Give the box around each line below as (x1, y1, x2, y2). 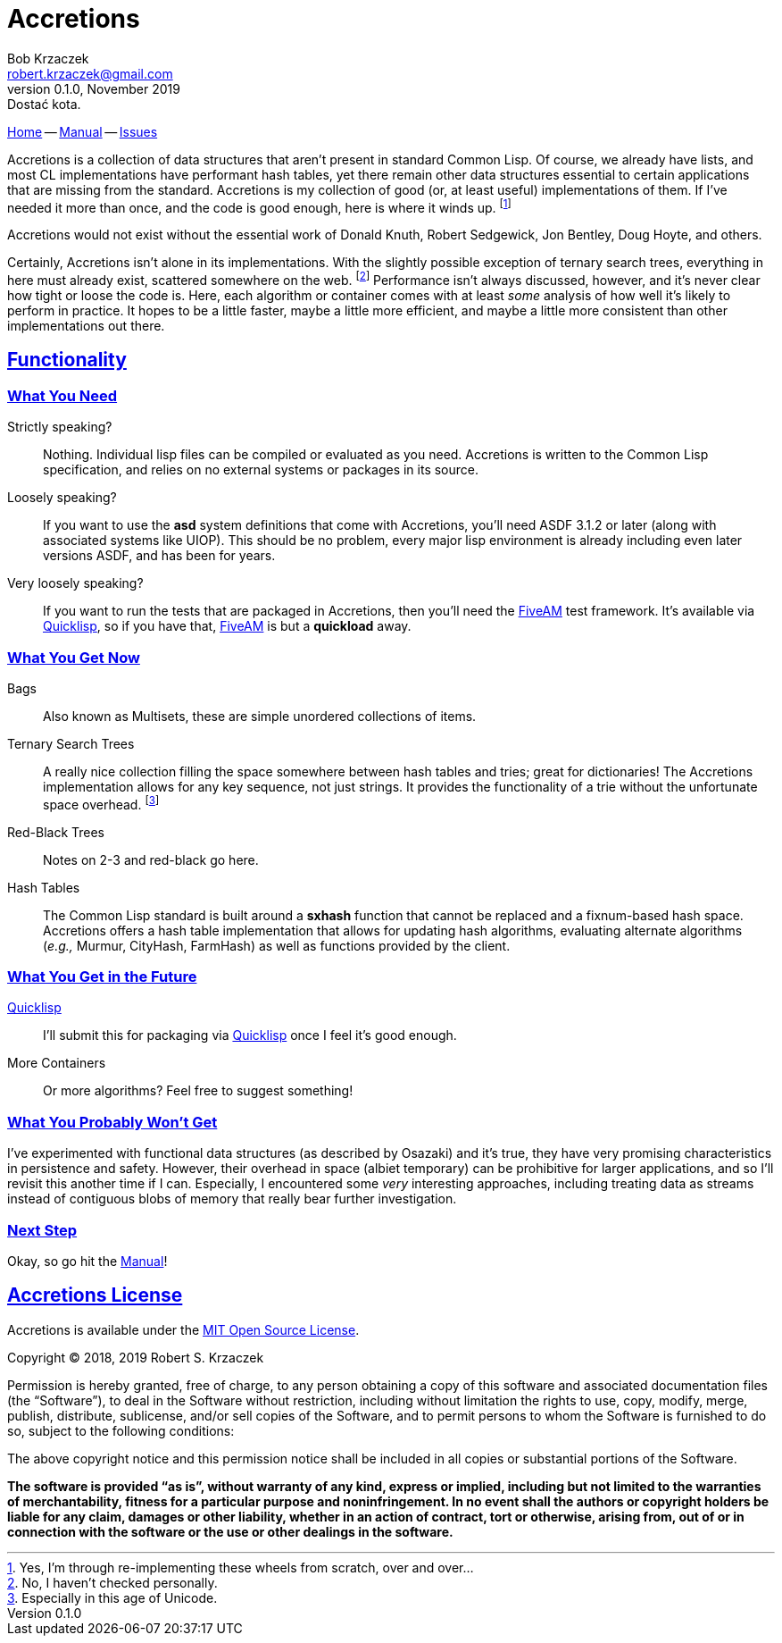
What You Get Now (7, 648, 140, 666)
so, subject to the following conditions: (7, 1422, 235, 1438)
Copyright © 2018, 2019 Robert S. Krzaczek (7, 1349, 264, 1365)
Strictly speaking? (7, 419, 112, 435)
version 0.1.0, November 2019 (7, 80, 180, 96)
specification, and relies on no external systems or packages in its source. (43, 462, 479, 478)
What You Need (7, 386, 118, 405)
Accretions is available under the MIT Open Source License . (7, 1321, 360, 1337)
